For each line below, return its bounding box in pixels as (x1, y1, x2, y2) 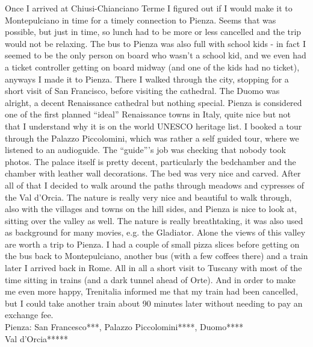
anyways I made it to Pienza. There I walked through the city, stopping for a (5, 72, 289, 85)
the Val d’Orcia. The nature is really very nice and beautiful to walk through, (5, 190, 292, 203)
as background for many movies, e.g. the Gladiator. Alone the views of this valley (5, 226, 306, 239)
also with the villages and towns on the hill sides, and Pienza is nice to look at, (5, 202, 297, 215)
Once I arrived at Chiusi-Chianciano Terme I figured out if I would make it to (5, 2, 293, 14)
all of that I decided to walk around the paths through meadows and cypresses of (5, 178, 305, 191)
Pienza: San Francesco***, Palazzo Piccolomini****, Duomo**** (5, 320, 244, 333)
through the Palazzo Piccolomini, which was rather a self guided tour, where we (5, 131, 299, 144)
